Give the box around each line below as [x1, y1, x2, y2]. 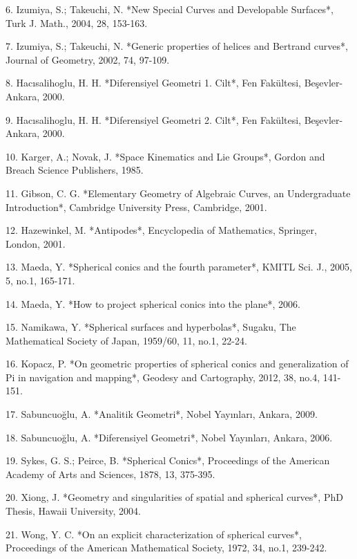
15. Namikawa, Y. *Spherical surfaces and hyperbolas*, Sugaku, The [6, 320, 296, 334]
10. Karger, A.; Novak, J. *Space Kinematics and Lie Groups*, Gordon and [6, 149, 325, 163]
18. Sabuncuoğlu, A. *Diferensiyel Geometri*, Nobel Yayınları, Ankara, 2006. [6, 430, 333, 444]
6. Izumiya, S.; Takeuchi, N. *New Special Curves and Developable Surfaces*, [6, 2, 334, 16]
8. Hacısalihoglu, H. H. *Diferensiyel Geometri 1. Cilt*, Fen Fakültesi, [6, 75, 302, 90]
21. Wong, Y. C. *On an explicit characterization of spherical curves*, [6, 526, 302, 541]
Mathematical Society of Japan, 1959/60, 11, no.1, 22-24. [6, 333, 247, 347]
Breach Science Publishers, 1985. [6, 163, 144, 177]
